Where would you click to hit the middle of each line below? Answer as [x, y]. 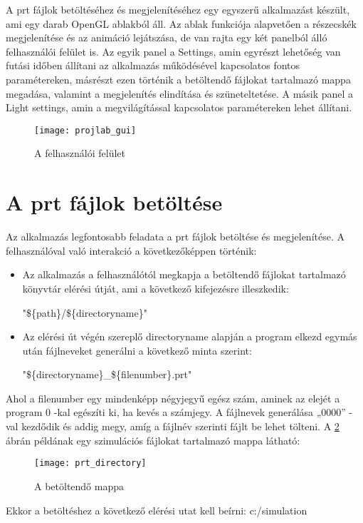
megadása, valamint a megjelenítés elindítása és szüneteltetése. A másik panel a [180, 93]
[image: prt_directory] [90, 463]
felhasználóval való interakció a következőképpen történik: [131, 250]
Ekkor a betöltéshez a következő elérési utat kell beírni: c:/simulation [157, 510]
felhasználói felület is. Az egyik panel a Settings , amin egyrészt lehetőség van [173, 51]
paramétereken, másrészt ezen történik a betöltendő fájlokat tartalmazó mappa [178, 79]
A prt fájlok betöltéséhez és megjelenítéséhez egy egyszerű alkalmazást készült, [178, 9]
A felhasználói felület [80, 153]
